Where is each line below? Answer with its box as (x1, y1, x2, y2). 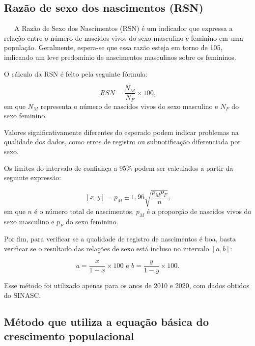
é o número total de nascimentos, (34, 206, 134, 216)
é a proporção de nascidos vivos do (146, 206, 252, 216)
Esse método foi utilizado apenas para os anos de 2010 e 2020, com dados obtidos (4, 280, 249, 291)
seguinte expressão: (4, 172, 61, 183)
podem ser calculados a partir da (134, 162, 233, 173)
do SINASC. (4, 290, 41, 300)
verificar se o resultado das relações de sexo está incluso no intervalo (4, 243, 209, 253)
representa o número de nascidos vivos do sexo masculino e (40, 101, 218, 111)
